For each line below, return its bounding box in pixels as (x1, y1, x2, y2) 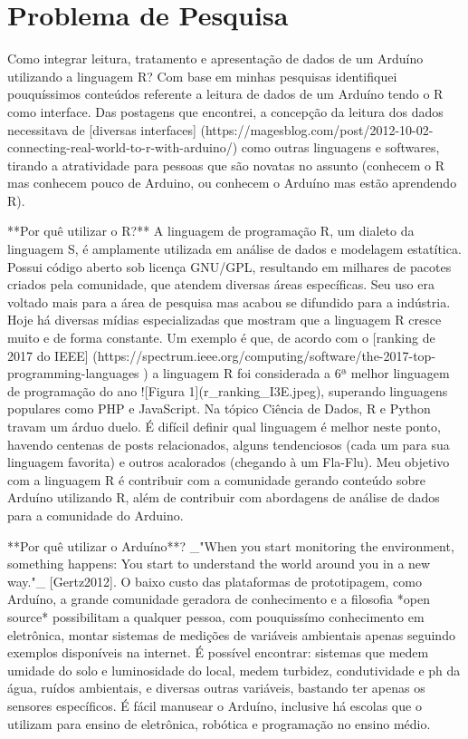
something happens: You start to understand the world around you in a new (7, 554, 431, 573)
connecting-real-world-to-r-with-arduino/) (7, 138, 238, 157)
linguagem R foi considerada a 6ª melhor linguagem (163, 364, 450, 383)
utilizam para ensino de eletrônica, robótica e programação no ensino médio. (7, 714, 431, 733)
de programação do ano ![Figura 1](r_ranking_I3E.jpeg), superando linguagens (7, 381, 448, 400)
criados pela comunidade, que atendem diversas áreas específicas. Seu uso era (7, 275, 435, 294)
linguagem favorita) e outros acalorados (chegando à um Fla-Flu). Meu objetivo (7, 452, 450, 472)
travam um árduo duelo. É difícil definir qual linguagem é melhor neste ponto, (7, 417, 441, 435)
